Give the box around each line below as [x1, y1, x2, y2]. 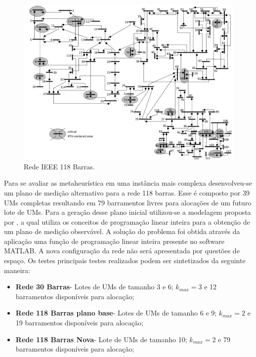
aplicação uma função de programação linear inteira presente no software [4, 236, 225, 246]
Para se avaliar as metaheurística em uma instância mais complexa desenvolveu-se [4, 178, 253, 188]
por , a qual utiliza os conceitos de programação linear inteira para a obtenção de [4, 216, 250, 227]
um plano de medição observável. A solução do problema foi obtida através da [4, 226, 240, 237]
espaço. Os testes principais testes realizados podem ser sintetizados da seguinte [4, 255, 246, 266]
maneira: [4, 265, 30, 275]
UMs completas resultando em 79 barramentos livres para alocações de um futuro [4, 197, 252, 207]
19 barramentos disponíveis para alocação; [15, 317, 143, 328]
